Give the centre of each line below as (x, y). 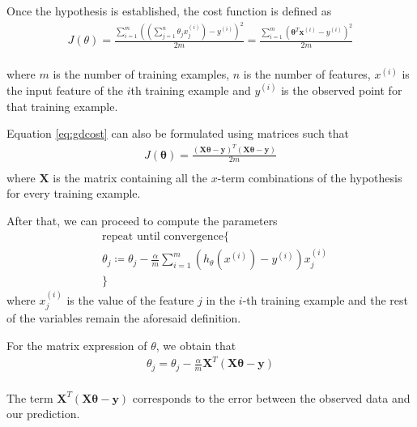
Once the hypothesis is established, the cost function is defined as (169, 11)
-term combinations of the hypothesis (310, 177)
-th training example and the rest (326, 300)
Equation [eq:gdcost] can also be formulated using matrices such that (178, 133)
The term (30, 397)
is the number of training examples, (141, 74)
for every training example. (74, 193)
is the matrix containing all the (130, 177)
